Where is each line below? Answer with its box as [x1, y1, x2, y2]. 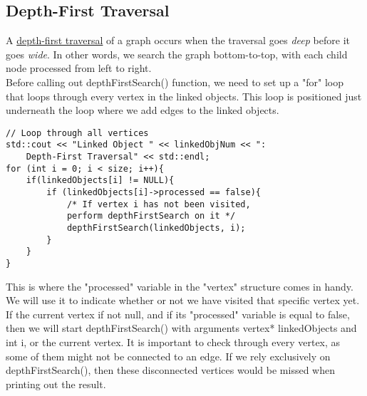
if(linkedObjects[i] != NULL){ [26, 175, 175, 186]
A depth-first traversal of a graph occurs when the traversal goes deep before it [6, 33, 350, 48]
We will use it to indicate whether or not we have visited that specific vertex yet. [6, 293, 360, 308]
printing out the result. [6, 376, 106, 391]
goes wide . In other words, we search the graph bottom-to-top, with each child [6, 46, 348, 61]
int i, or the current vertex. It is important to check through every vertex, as [6, 335, 341, 350]
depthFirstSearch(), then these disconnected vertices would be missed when [6, 363, 335, 377]
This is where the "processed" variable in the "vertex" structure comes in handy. [6, 278, 353, 293]
